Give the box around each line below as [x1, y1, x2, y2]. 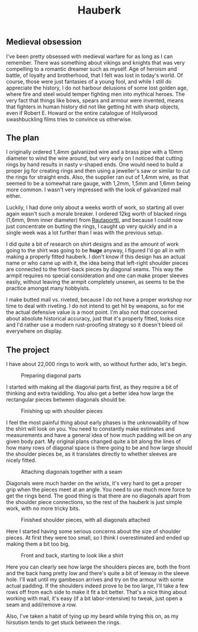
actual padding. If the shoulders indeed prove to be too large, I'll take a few [6, 582, 189, 589]
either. [6, 193, 22, 200]
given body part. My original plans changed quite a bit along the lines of [6, 438, 181, 445]
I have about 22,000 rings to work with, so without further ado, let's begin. [6, 361, 187, 368]
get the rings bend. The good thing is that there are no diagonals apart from [6, 492, 190, 499]
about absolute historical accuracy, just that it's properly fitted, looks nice [6, 315, 185, 322]
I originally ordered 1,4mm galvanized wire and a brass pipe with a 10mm [6, 149, 183, 156]
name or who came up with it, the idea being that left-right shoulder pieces [6, 259, 189, 267]
